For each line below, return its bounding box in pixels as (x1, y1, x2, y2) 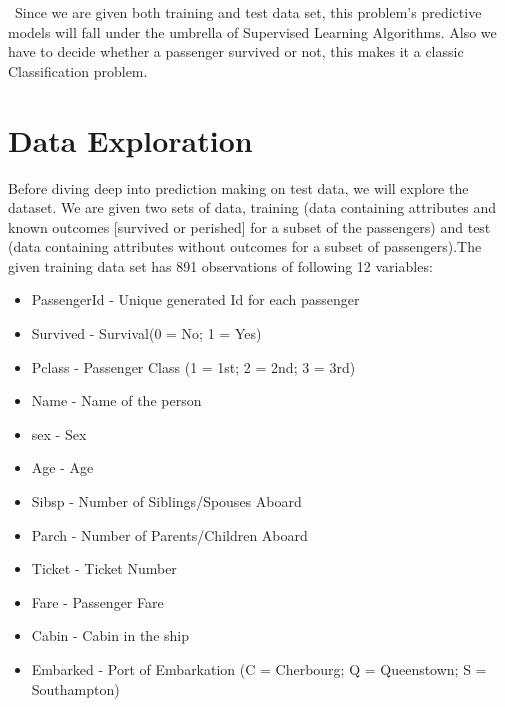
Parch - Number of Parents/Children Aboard (31, 524, 308, 545)
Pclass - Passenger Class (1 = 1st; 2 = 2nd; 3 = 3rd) (31, 356, 356, 377)
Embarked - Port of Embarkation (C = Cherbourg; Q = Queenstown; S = (31, 659, 487, 679)
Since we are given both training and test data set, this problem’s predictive (14, 2, 482, 22)
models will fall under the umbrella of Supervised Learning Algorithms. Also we (8, 21, 497, 42)
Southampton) (31, 678, 120, 699)
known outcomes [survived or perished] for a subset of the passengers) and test (8, 216, 491, 237)
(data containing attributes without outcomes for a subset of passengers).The (8, 236, 482, 257)
